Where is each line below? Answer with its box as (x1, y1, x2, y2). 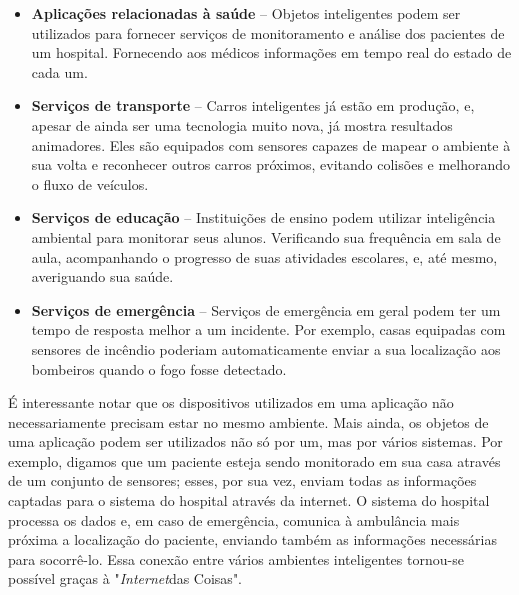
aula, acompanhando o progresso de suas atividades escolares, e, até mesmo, (31, 246, 498, 267)
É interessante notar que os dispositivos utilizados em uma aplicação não (8, 392, 454, 413)
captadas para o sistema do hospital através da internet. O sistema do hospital (8, 490, 490, 511)
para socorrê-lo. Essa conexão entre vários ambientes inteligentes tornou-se (8, 548, 464, 569)
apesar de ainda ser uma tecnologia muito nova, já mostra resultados (31, 114, 453, 135)
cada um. (31, 61, 88, 82)
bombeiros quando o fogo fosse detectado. (31, 358, 287, 379)
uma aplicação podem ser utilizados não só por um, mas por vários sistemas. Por (8, 431, 503, 452)
